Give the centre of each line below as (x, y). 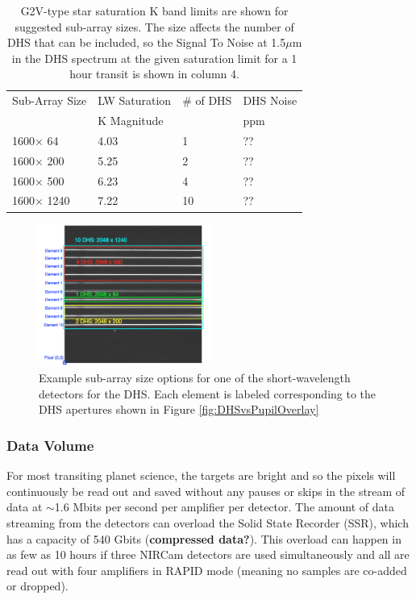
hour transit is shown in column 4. (154, 74)
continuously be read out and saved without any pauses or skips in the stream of (206, 491)
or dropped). (37, 586)
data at (25, 507)
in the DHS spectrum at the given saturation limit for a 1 (154, 58)
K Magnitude (131, 121)
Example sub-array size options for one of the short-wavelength (195, 378)
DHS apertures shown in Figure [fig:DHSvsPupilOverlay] (179, 409)
